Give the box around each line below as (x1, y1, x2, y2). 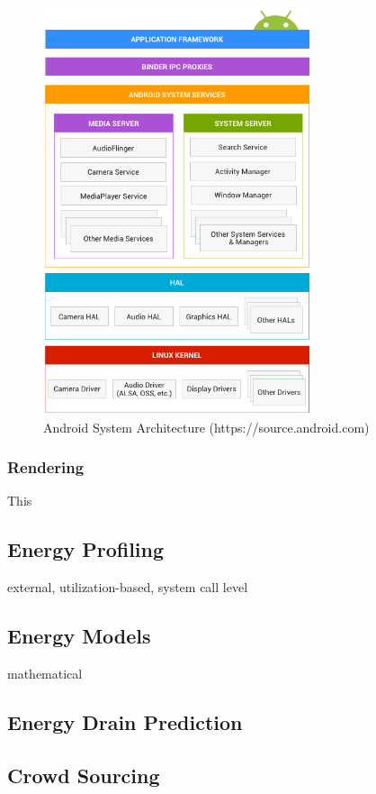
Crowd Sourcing (7, 761, 160, 789)
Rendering (7, 456, 85, 479)
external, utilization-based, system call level (7, 578, 248, 597)
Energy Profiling (7, 535, 165, 563)
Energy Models (7, 622, 151, 650)
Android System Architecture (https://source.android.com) (43, 417, 370, 436)
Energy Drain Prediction (7, 707, 243, 735)
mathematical (7, 663, 83, 682)
